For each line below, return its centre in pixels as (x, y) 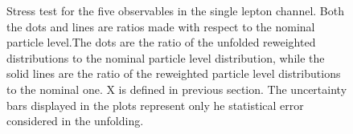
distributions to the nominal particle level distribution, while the (166, 57)
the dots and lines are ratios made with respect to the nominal (161, 26)
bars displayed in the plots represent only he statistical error (155, 105)
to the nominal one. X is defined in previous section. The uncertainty (177, 89)
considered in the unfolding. (75, 121)
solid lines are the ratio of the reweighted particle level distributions (174, 73)
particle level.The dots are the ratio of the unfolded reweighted (161, 42)
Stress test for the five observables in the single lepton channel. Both (175, 10)
